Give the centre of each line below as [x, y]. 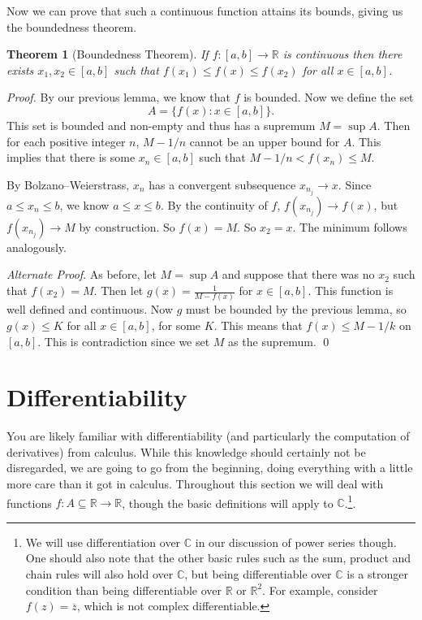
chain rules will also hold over [99, 574]
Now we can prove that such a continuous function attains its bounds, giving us [205, 11]
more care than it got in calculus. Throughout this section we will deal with [195, 484]
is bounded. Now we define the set [329, 97]
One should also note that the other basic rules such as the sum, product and [218, 558]
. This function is [351, 290]
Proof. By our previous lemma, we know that [118, 97]
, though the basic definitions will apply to [228, 503]
